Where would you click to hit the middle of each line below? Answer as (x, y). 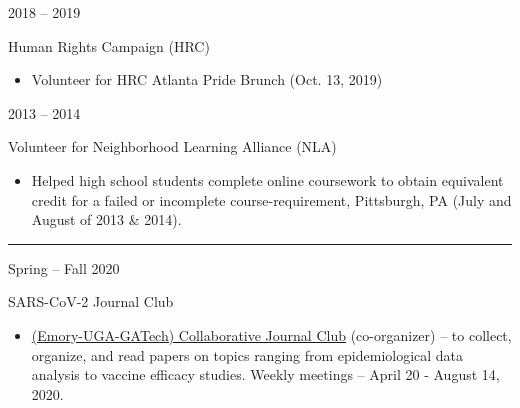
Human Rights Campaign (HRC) (109, 45)
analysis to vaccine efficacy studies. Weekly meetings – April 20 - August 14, (265, 374)
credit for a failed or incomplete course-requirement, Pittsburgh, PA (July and (271, 199)
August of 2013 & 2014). (106, 219)
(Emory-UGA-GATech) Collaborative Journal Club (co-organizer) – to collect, (271, 334)
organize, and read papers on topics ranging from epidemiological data (247, 354)
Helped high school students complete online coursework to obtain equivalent (267, 179)
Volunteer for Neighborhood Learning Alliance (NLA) (172, 146)
